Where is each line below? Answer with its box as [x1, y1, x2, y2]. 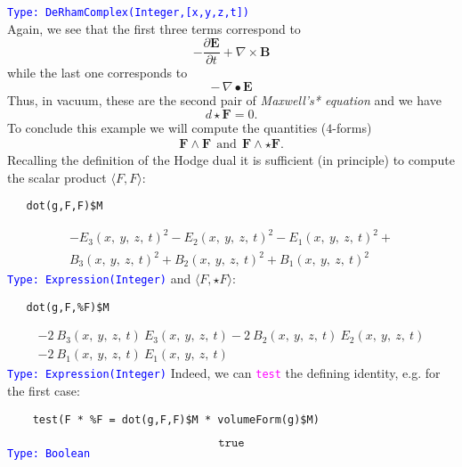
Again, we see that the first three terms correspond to [7, 19, 301, 37]
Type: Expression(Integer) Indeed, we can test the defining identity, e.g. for [7, 364, 441, 382]
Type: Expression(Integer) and [7, 269, 191, 288]
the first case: [7, 381, 80, 400]
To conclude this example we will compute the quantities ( [7, 118, 327, 136]
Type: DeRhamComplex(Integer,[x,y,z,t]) [7, 6, 250, 19]
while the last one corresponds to [7, 63, 188, 82]
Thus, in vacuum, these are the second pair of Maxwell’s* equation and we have [7, 90, 442, 109]
